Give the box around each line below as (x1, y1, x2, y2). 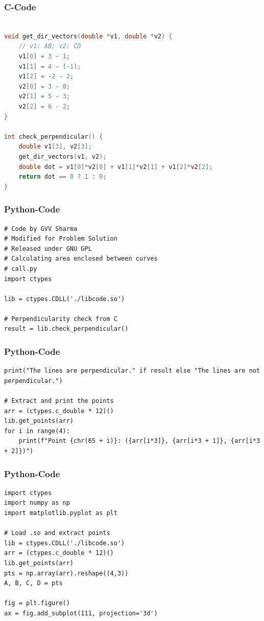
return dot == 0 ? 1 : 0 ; (18, 173, 107, 181)
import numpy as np (4, 499, 70, 507)
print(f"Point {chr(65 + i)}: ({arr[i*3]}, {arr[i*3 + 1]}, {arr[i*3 (18, 437, 260, 445)
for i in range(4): (4, 427, 70, 435)
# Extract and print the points (4, 397, 114, 405)
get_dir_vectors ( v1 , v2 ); (18, 153, 107, 160)
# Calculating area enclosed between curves (4, 255, 158, 263)
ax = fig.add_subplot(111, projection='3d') (4, 609, 158, 617)
